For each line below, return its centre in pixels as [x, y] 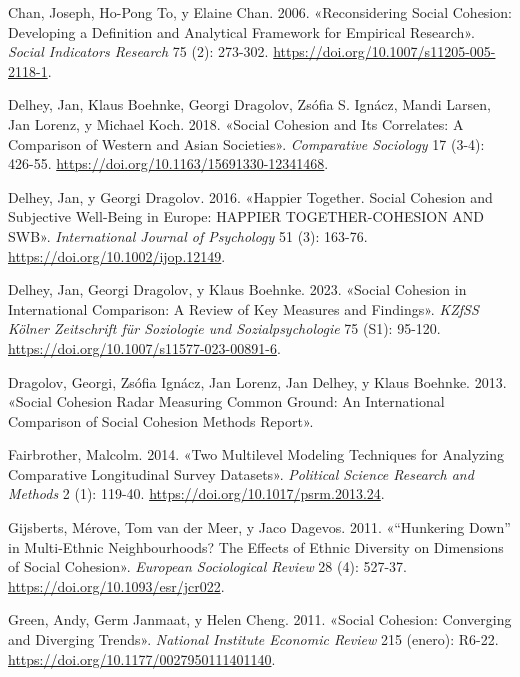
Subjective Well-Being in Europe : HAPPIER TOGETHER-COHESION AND [246, 216]
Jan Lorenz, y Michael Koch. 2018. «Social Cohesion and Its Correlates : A [236, 123]
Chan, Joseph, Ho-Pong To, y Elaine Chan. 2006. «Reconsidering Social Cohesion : [260, 12]
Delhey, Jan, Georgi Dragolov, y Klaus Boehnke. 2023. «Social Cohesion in [237, 289]
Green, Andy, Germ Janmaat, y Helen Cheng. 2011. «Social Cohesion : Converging [260, 619]
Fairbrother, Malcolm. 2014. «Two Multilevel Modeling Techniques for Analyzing [256, 454]
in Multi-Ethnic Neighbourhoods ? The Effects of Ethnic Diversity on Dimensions [256, 546]
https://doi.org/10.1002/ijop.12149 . [117, 255]
